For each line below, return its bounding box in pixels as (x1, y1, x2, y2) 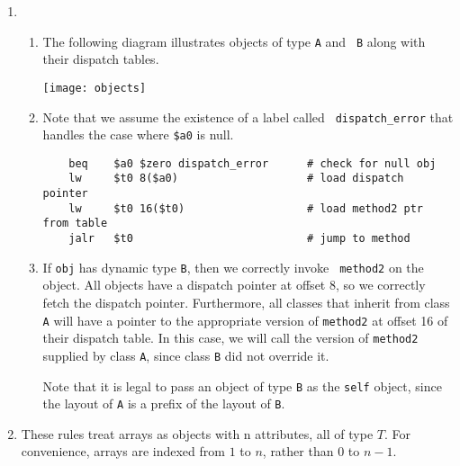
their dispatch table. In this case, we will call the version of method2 (42, 328, 419, 347)
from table (42, 217, 108, 230)
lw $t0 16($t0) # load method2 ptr (68, 202, 423, 215)
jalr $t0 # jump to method (68, 232, 410, 246)
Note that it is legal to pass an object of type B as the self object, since (42, 376, 442, 395)
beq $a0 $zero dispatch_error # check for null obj (68, 157, 437, 170)
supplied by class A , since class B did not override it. (42, 345, 329, 364)
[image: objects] (42, 81, 147, 94)
